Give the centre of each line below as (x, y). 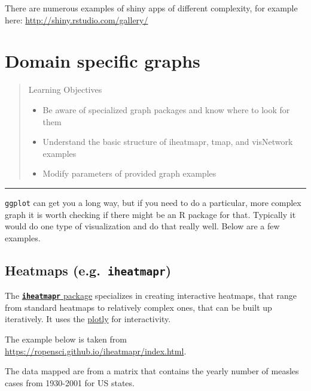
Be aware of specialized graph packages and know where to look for (166, 109)
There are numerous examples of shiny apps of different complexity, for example (151, 8)
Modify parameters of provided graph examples (129, 173)
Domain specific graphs (103, 61)
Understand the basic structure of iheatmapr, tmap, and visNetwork (168, 142)
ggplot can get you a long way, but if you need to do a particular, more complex (153, 202)
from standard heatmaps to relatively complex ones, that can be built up (138, 307)
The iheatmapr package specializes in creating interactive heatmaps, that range (151, 295)
